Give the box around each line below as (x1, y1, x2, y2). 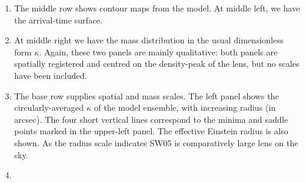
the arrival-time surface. (14, 13, 103, 26)
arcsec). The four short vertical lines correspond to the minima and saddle (14, 113, 288, 125)
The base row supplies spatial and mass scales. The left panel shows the (14, 89, 279, 102)
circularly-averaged (14, 101, 84, 114)
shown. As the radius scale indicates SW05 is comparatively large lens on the (14, 136, 298, 149)
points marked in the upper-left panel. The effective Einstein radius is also (14, 125, 289, 137)
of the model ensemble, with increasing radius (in (94, 101, 276, 114)
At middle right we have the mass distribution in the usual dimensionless (14, 34, 284, 46)
